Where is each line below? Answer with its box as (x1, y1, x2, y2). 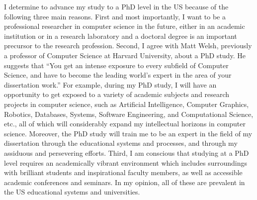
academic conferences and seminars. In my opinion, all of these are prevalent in (4, 177, 245, 187)
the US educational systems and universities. (4, 187, 140, 197)
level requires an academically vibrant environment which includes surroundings (4, 157, 248, 168)
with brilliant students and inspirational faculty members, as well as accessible (4, 167, 243, 178)
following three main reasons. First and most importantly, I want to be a (4, 11, 226, 21)
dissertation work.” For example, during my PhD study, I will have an (4, 79, 217, 90)
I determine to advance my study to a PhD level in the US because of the (4, 1, 229, 11)
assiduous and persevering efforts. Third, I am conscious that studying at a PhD (4, 147, 249, 158)
